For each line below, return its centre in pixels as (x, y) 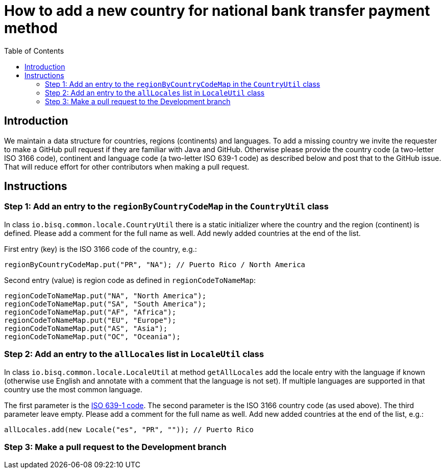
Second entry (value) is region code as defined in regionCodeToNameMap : (130, 280)
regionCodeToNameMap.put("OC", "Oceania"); (92, 336)
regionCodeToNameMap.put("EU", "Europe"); (90, 320)
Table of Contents (34, 51)
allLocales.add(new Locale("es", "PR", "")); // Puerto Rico (129, 429)
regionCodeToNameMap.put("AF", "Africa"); (90, 312)
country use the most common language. (73, 389)
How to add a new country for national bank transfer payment (217, 11)
